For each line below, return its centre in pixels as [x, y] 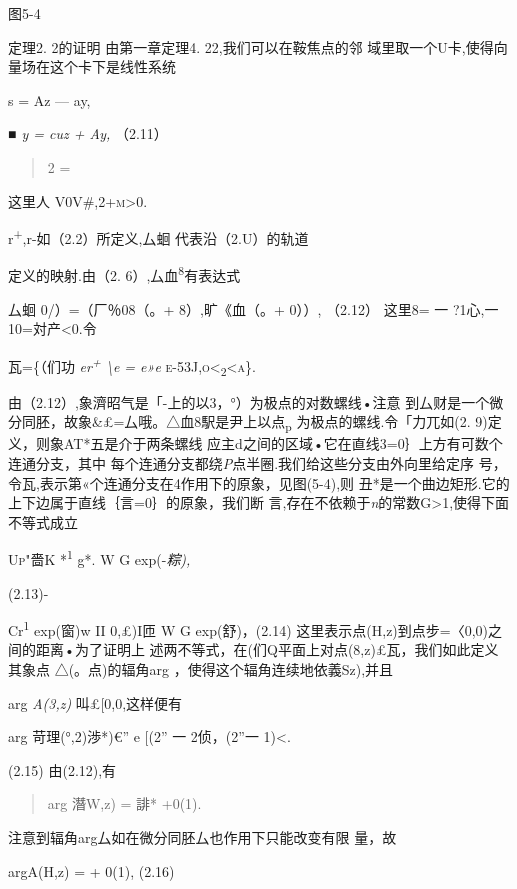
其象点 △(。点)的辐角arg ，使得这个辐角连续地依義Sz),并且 [201, 669]
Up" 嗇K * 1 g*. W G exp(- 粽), [99, 557]
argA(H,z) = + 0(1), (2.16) [91, 870]
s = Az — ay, [49, 99]
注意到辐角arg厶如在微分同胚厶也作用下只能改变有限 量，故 [202, 836]
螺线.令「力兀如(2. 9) [420, 421]
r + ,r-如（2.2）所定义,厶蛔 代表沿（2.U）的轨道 [158, 236]
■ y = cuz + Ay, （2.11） [88, 133]
